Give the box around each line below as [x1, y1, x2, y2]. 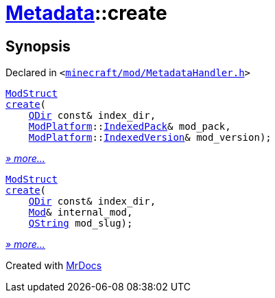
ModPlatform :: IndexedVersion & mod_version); [28, 132, 272, 144]
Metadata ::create [5, 1, 167, 25]
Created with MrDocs [5, 260, 102, 272]
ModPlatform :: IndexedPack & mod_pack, [28, 121, 231, 133]
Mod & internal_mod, [28, 207, 133, 218]
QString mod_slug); [28, 218, 133, 229]
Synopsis [5, 37, 71, 55]
